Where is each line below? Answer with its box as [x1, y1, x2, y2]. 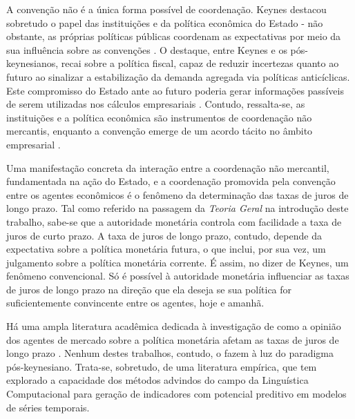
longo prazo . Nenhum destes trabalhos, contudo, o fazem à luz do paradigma [6, 346, 334, 360]
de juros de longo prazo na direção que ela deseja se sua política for [6, 282, 292, 296]
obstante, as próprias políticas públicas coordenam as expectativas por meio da [6, 29, 341, 43]
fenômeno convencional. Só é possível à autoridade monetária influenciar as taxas [6, 269, 349, 283]
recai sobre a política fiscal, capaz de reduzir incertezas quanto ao [61, 56, 339, 70]
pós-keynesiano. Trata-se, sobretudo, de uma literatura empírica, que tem [6, 359, 317, 373]
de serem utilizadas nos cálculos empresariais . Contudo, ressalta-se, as [6, 97, 305, 111]
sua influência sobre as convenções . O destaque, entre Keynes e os [6, 42, 287, 57]
